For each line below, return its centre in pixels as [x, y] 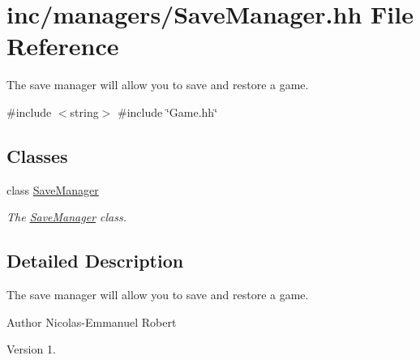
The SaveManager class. [67, 217]
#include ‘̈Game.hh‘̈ [168, 111]
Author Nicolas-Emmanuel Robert [92, 321]
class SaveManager [53, 189]
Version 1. [31, 349]
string [84, 111]
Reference [63, 46]
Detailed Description [95, 261]
